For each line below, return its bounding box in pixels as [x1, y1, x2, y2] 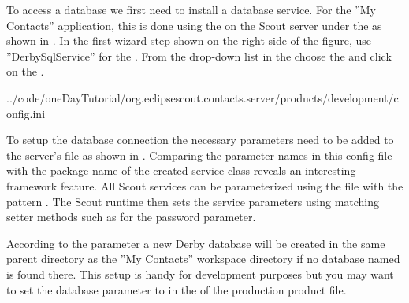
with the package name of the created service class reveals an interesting [6, 162, 356, 179]
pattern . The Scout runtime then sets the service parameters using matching [6, 193, 380, 209]
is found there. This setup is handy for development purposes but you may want [6, 265, 394, 282]
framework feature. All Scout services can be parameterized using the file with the [6, 177, 403, 194]
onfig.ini [6, 105, 46, 121]
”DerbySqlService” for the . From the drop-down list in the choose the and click [6, 47, 392, 64]
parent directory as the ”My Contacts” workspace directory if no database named [6, 250, 400, 267]
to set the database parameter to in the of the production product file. [6, 281, 347, 297]
